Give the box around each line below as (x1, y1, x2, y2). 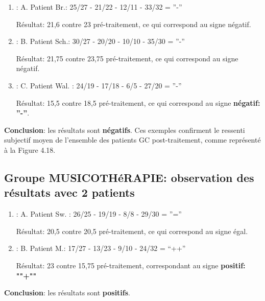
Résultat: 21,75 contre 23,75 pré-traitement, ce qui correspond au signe (16, 53, 238, 63)
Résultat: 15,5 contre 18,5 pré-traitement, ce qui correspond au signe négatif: (16, 97, 260, 108)
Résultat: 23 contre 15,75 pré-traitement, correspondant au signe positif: (16, 260, 246, 270)
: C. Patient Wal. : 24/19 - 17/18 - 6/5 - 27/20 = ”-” (16, 80, 182, 90)
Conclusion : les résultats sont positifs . (4, 287, 131, 298)
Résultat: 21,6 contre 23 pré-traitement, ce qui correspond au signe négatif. (16, 18, 251, 29)
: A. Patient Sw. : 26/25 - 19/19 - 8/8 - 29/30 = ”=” (16, 209, 182, 219)
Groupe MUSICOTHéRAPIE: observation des (4, 169, 254, 185)
